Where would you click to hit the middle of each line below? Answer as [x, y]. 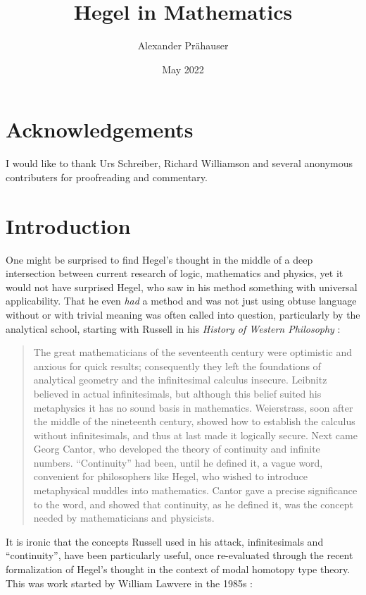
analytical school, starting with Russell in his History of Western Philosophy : [173, 328]
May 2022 [183, 69]
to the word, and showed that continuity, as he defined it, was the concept [193, 504]
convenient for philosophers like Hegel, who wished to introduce [171, 476]
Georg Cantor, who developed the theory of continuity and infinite [177, 449]
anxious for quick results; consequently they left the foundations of [177, 366]
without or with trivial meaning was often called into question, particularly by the [183, 314]
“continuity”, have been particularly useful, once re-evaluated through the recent [179, 555]
